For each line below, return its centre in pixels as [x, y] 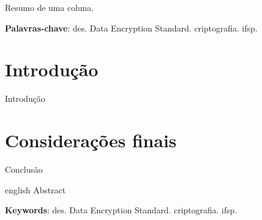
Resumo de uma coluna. [49, 7]
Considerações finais [91, 140]
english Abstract [35, 189]
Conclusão [24, 169]
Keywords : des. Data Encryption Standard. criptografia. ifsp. [121, 210]
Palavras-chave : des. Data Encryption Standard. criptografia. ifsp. [131, 28]
